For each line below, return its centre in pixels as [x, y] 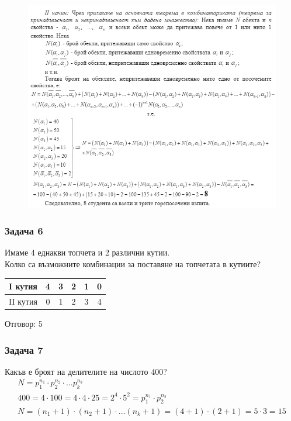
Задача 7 [24, 349]
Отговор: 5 [24, 324]
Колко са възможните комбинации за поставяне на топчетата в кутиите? [133, 264]
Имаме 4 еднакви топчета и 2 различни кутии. [87, 252]
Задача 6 [24, 231]
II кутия [23, 301]
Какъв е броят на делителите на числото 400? [86, 371]
